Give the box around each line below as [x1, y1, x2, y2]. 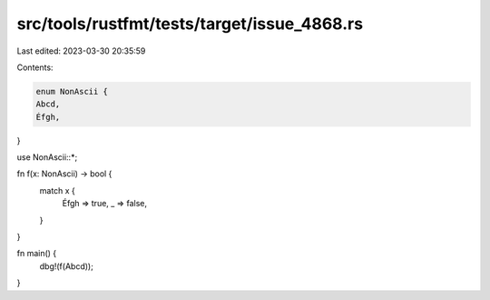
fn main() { [16, 248, 57, 259]
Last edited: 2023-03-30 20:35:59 [16, 45, 146, 56]
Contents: [16, 62, 54, 73]
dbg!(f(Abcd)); [39, 260, 94, 272]
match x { [39, 185, 76, 195]
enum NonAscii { [35, 86, 109, 96]
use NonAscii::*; [16, 152, 78, 163]
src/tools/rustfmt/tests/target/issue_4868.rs [16, 14, 363, 34]
